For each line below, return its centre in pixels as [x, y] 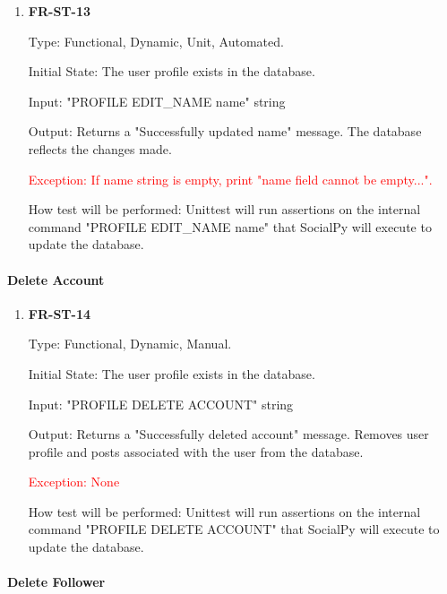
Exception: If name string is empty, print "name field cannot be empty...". [230, 179]
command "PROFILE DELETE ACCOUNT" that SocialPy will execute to [234, 529]
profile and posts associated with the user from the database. [196, 451]
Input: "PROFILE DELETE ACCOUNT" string [161, 404]
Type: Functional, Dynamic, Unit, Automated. [156, 41]
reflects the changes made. [100, 148]
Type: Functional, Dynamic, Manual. [130, 344]
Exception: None [74, 482]
